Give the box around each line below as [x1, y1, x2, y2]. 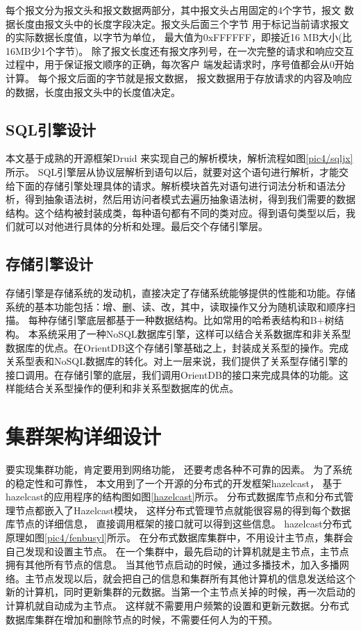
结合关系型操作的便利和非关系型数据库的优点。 [24, 381, 239, 395]
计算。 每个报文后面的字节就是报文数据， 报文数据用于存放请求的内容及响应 [6, 70, 353, 85]
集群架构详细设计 [6, 422, 162, 450]
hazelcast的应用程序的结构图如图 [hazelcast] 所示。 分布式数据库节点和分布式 [6, 489, 344, 504]
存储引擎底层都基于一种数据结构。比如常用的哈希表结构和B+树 [47, 313, 335, 327]
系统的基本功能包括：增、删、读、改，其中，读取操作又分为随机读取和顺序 [6, 299, 346, 313]
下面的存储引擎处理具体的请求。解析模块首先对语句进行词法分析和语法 [15, 178, 336, 192]
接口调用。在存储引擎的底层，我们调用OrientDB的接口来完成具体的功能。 [6, 367, 339, 382]
